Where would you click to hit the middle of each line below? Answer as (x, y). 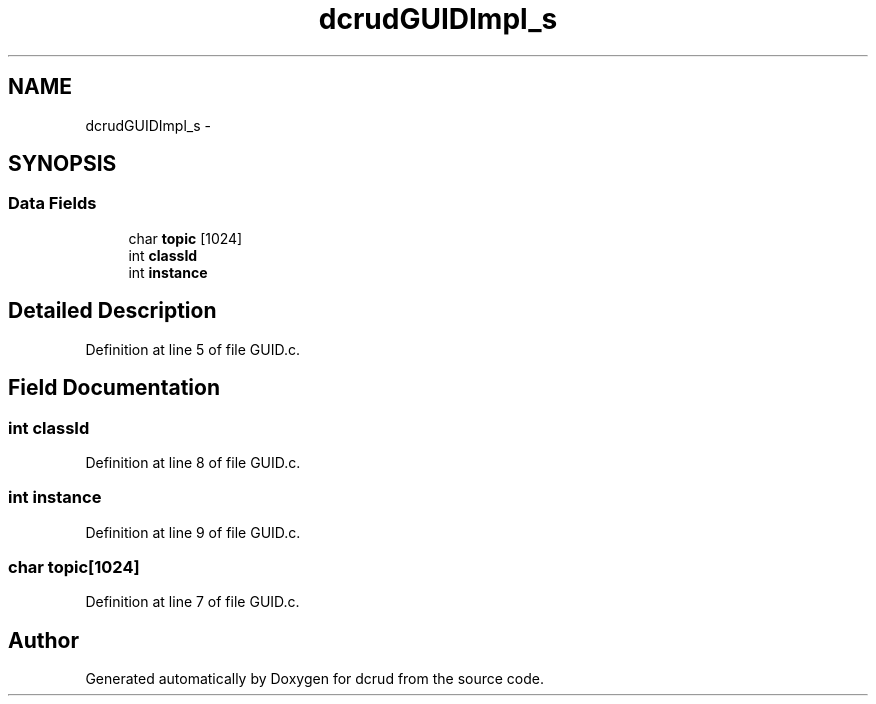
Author (43, 640)
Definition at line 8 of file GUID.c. (193, 462)
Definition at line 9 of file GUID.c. (193, 532)
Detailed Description (112, 311)
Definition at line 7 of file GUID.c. (192, 602)
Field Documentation (114, 388)
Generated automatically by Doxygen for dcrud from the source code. (315, 679)
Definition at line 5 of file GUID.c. (192, 349)
